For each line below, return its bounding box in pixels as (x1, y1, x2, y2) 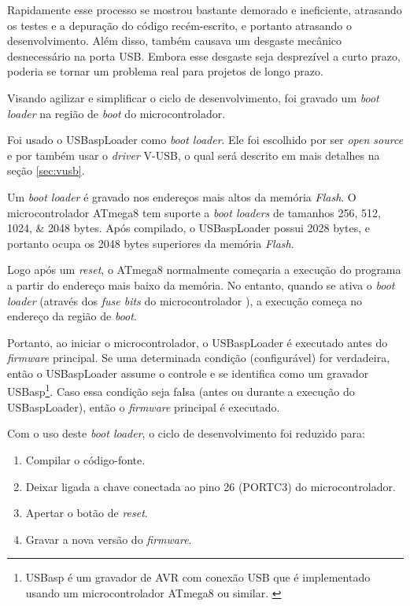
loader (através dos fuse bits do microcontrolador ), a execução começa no (7, 292, 363, 309)
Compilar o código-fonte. (25, 451, 146, 467)
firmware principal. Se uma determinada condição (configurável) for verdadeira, (7, 349, 390, 366)
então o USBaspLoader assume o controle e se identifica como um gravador (7, 364, 369, 381)
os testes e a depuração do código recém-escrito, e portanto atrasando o (7, 17, 353, 33)
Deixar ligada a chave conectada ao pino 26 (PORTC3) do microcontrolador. (25, 478, 396, 494)
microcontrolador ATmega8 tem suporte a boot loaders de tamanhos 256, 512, (7, 204, 381, 220)
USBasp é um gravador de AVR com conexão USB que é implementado (25, 569, 371, 586)
